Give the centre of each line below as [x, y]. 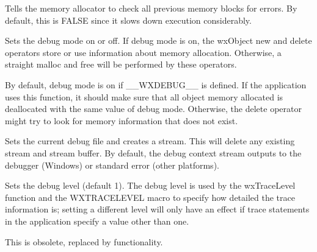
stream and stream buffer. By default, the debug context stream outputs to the [153, 152]
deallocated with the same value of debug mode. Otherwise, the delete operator [153, 109]
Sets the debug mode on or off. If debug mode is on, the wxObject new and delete [158, 40]
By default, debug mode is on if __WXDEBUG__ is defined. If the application [156, 84]
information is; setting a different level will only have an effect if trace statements [157, 209]
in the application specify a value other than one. [97, 221]
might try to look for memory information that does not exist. [122, 120]
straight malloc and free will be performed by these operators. [121, 64]
